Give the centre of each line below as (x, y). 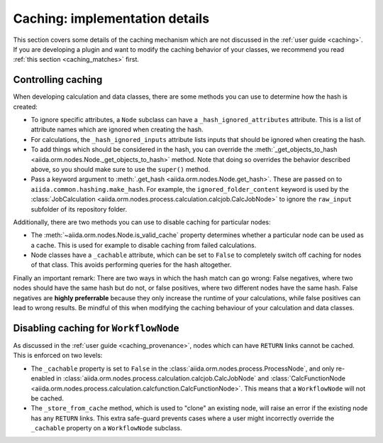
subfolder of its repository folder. (79, 209)
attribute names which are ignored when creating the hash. (117, 130)
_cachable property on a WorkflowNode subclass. (106, 428)
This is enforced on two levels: (58, 356)
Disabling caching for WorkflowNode (96, 328)
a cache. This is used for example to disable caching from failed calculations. (144, 245)
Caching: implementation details (111, 18)
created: (26, 106)
